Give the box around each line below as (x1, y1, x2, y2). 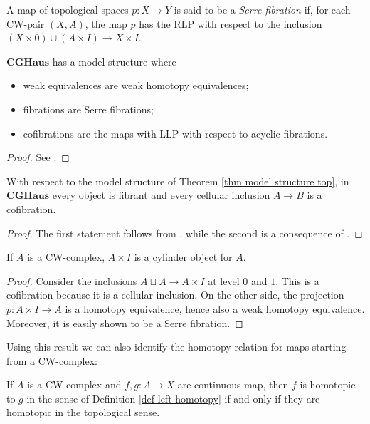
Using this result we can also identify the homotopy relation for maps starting (6, 339, 347, 354)
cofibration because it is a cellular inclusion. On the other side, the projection (6, 287, 344, 302)
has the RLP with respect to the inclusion (139, 16, 322, 31)
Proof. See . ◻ (6, 150, 70, 165)
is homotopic (300, 377, 356, 392)
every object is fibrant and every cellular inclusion (52, 187, 270, 202)
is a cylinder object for (134, 249, 233, 264)
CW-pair (6, 16, 45, 31)
